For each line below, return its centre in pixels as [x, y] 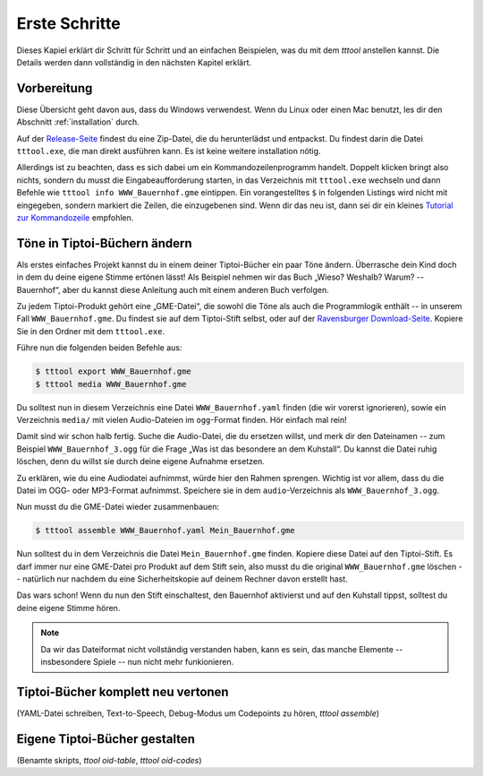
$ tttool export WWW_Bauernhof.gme [113, 371]
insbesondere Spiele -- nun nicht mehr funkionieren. [137, 662]
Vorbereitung [55, 88]
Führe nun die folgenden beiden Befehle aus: [99, 348]
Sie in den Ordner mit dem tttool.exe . [91, 331]
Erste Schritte [68, 23]
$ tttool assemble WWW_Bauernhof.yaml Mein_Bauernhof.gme [165, 530]
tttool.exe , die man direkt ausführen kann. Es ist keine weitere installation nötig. [169, 151]
